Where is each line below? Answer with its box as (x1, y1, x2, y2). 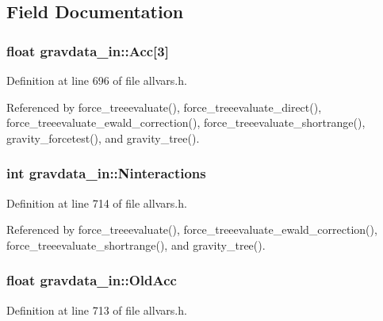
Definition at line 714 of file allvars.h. (6, 194, 187, 211)
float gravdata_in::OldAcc (6, 270, 177, 290)
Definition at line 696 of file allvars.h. (6, 72, 187, 88)
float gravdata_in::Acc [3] (6, 40, 169, 60)
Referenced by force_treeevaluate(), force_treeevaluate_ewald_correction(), (6, 221, 377, 238)
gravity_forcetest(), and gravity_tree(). (6, 129, 200, 146)
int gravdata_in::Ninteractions (6, 163, 206, 183)
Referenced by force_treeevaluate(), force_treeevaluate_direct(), (6, 98, 322, 115)
